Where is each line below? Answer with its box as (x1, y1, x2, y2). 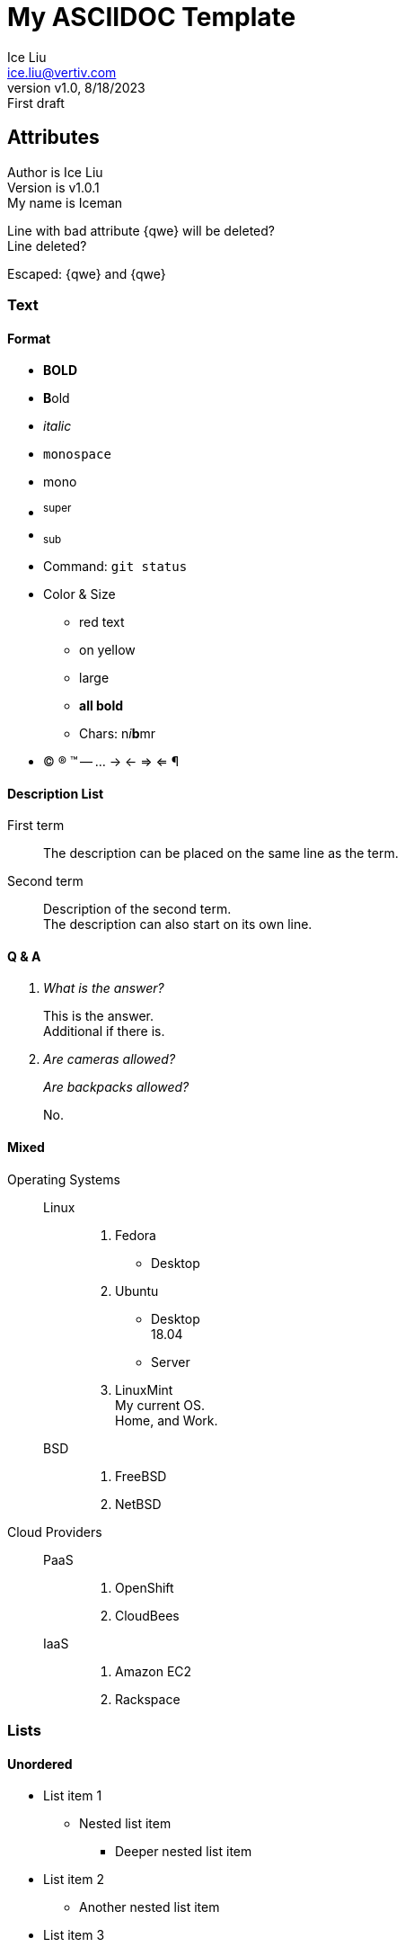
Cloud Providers (7, 1523, 102, 1540)
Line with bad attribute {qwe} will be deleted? (7, 222, 275, 238)
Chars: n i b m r (79, 725, 156, 741)
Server (151, 1353, 190, 1370)
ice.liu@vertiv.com (7, 64, 117, 80)
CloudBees (115, 1607, 180, 1623)
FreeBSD (115, 1468, 167, 1484)
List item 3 (43, 1927, 105, 1943)
